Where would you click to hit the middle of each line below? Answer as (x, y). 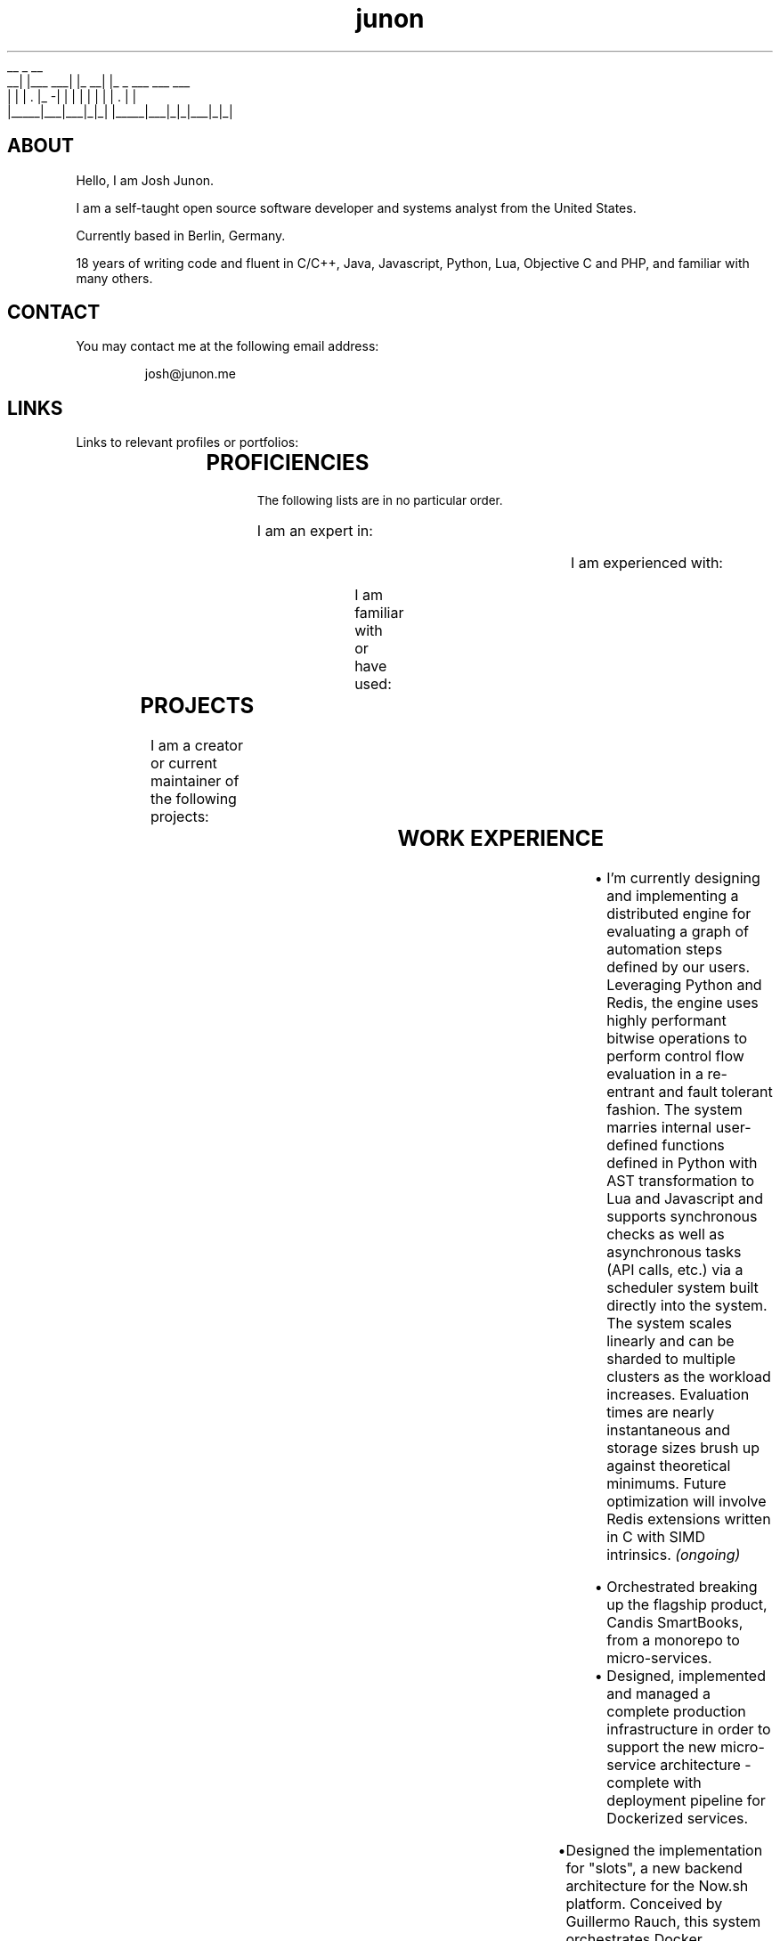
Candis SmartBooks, (675, 1622)
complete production (676, 1711)
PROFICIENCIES (288, 463)
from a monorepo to (673, 1640)
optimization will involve (687, 1501)
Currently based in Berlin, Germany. (181, 235)
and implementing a (673, 896)
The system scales (669, 1323)
